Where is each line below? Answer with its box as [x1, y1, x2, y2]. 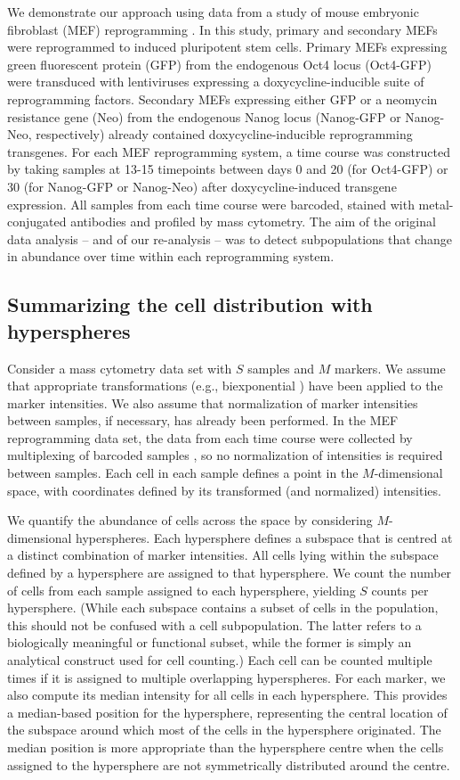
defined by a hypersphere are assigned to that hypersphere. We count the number [7, 563, 452, 582]
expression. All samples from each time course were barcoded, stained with [7, 194, 415, 213]
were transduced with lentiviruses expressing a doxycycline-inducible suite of [7, 72, 424, 91]
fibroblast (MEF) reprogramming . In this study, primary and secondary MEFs [7, 20, 438, 38]
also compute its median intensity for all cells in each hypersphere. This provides [7, 686, 448, 704]
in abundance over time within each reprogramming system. [7, 247, 335, 266]
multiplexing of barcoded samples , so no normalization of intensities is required [7, 446, 443, 464]
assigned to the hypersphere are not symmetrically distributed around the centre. [7, 755, 450, 774]
